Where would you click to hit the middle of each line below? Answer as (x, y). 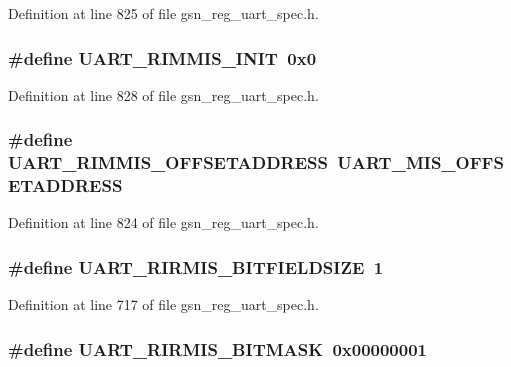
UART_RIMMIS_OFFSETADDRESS (168, 162)
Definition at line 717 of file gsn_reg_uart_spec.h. (163, 304)
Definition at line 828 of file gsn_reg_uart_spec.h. (163, 94)
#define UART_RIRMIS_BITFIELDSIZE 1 (196, 266)
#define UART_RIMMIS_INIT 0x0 (162, 57)
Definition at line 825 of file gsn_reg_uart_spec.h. (163, 13)
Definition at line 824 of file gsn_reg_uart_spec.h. (163, 222)
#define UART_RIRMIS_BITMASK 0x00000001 (217, 348)
